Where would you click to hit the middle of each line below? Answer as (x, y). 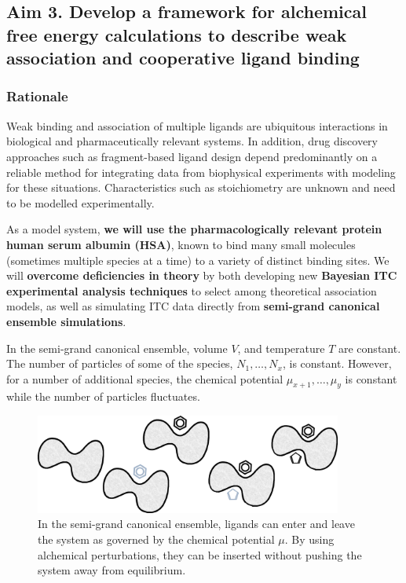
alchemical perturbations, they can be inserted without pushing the (200, 554)
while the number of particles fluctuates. (103, 396)
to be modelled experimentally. (80, 202)
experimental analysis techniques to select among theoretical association (192, 290)
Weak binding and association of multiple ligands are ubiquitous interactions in (197, 125)
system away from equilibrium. (112, 570)
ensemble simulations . (66, 321)
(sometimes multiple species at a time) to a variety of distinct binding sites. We (198, 260)
